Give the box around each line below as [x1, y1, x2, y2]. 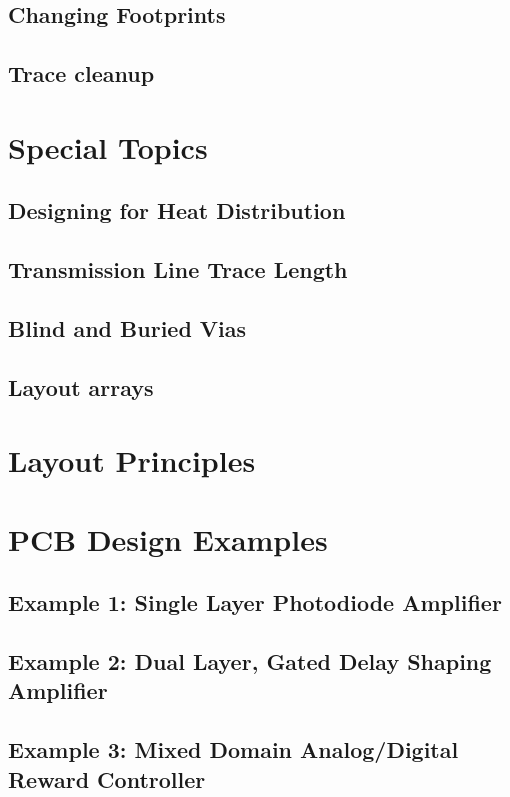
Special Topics [8, 126, 208, 167]
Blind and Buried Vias [8, 312, 247, 343]
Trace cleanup [8, 58, 155, 89]
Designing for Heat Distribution [8, 195, 346, 226]
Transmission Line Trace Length [8, 254, 348, 285]
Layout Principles [8, 440, 256, 481]
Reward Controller [8, 763, 206, 794]
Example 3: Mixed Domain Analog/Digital [8, 734, 459, 765]
